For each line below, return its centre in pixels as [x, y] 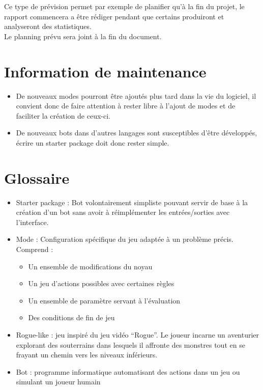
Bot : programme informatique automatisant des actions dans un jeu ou [128, 371]
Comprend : [35, 249]
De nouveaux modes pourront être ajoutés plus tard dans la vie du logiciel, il [136, 95]
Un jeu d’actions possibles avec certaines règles [101, 283]
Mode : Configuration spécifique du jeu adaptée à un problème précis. [125, 239]
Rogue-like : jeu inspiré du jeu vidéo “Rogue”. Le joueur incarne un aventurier [138, 334]
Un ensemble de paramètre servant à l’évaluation [104, 300]
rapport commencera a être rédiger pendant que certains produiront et [114, 16]
